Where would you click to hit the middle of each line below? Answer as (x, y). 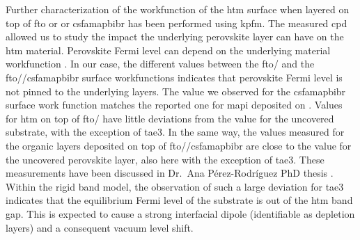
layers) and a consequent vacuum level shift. (100, 227)
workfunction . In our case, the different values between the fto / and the (160, 64)
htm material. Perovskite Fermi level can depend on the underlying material (168, 50)
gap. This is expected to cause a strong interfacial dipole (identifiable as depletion (180, 213)
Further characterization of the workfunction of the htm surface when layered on (178, 9)
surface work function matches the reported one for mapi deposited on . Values (174, 105)
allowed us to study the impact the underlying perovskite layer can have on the (175, 37)
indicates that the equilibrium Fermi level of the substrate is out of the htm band (179, 200)
